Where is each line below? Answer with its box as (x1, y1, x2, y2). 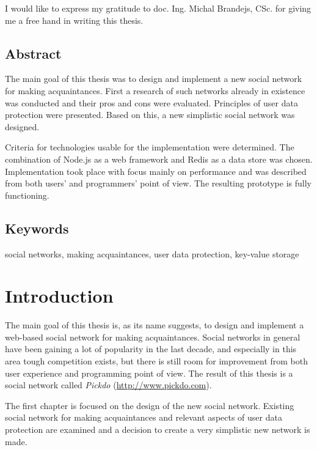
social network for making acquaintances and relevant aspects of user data (5, 411, 282, 424)
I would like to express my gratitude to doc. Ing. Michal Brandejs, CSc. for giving (5, 2, 312, 14)
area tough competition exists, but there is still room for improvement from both (5, 355, 308, 367)
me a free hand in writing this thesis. (5, 13, 144, 26)
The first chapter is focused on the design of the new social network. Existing (5, 399, 294, 411)
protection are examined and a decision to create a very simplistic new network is (5, 423, 310, 435)
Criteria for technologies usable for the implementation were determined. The (5, 141, 294, 153)
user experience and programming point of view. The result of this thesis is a (5, 366, 293, 379)
